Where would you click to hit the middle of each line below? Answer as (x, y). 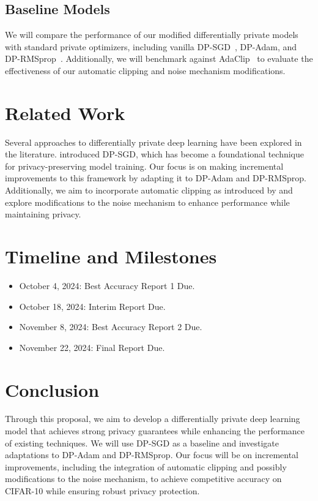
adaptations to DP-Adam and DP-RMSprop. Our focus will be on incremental (152, 455)
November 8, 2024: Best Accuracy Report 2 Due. (111, 327)
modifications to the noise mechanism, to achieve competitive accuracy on (143, 479)
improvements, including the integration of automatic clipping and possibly (146, 466)
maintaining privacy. (43, 214)
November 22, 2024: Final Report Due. (92, 347)
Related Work (65, 112)
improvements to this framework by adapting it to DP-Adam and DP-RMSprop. (156, 178)
